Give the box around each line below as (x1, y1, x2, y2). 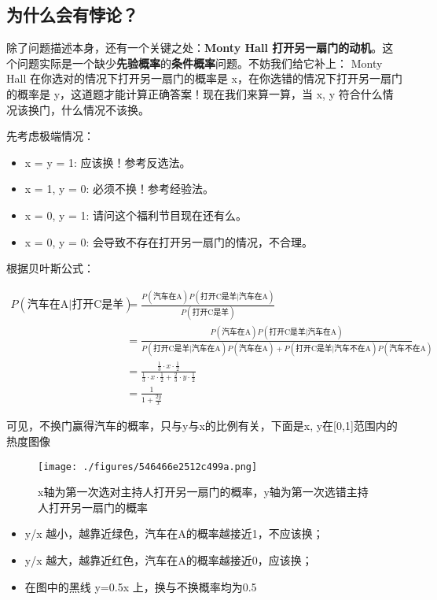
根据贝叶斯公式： (6, 260, 94, 276)
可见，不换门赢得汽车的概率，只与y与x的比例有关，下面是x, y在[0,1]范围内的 (6, 417, 398, 434)
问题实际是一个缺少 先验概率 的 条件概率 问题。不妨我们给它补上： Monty (17, 54, 383, 71)
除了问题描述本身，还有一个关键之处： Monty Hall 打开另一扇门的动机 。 (6, 39, 383, 56)
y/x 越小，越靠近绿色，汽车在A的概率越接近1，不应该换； (24, 525, 324, 542)
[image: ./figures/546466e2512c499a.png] (38, 461, 258, 472)
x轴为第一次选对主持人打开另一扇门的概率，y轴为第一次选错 (38, 483, 347, 500)
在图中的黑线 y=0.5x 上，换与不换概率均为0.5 (24, 578, 257, 594)
